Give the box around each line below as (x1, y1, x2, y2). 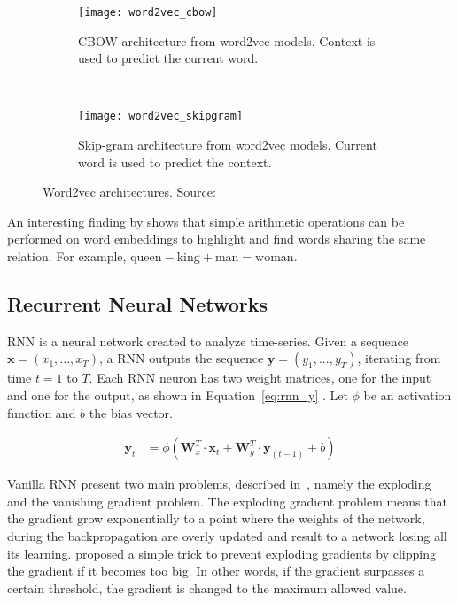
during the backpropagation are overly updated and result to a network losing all (7, 527, 447, 545)
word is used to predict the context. (78, 152, 272, 171)
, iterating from (357, 349, 441, 367)
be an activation (363, 386, 452, 405)
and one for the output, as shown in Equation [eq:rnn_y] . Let (7, 386, 348, 405)
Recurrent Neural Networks (7, 290, 268, 318)
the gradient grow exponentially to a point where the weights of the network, (7, 509, 425, 528)
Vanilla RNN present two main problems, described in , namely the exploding (7, 475, 431, 493)
